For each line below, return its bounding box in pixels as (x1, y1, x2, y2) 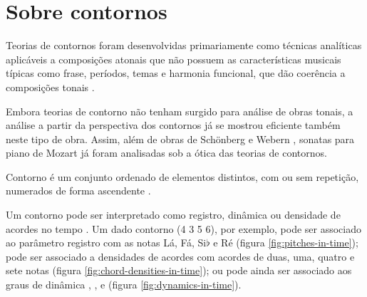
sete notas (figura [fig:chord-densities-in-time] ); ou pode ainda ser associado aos (6, 263, 352, 278)
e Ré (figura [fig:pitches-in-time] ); (213, 235, 358, 250)
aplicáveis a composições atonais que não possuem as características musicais (6, 51, 341, 66)
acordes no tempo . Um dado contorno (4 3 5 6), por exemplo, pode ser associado (6, 221, 361, 236)
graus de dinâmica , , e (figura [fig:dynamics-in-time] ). (6, 277, 242, 292)
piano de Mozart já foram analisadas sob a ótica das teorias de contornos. (6, 145, 327, 160)
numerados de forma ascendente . (6, 183, 151, 198)
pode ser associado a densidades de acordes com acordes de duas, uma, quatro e (6, 249, 355, 264)
